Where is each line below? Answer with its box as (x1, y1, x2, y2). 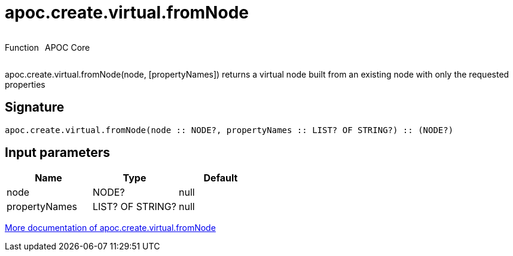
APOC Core (44, 42, 90, 53)
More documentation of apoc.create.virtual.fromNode (5, 223, 216, 233)
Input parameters (5, 145, 111, 161)
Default (203, 172, 238, 184)
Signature (5, 100, 65, 115)
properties (5, 79, 45, 90)
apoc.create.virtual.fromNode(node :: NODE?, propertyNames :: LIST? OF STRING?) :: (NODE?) (5, 125, 454, 135)
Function (5, 42, 39, 53)
